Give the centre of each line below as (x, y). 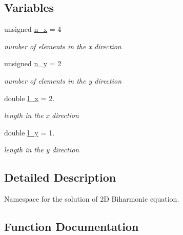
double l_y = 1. (29, 132)
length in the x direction (42, 115)
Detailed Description (60, 177)
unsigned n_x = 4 (33, 29)
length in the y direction (42, 150)
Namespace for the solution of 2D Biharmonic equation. (92, 199)
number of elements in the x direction (63, 46)
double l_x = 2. (29, 98)
